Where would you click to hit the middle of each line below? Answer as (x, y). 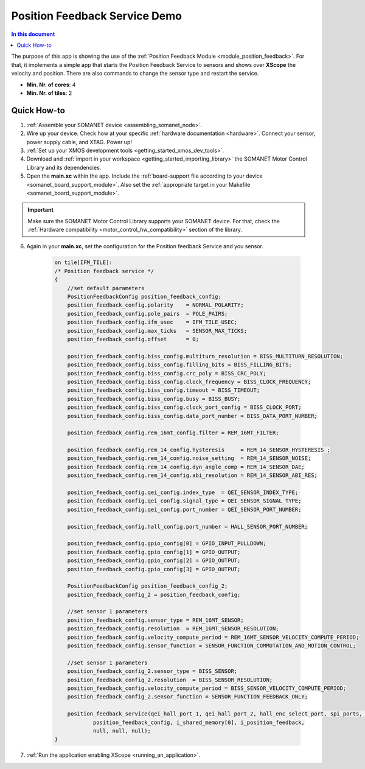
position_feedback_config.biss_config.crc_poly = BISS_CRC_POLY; (167, 373)
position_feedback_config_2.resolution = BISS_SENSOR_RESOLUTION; (170, 680)
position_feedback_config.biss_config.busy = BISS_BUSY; (154, 399)
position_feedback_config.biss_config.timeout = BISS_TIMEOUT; (164, 390)
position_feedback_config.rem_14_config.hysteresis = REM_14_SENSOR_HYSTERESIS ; (199, 450)
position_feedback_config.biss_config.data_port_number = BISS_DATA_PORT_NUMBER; (192, 416)
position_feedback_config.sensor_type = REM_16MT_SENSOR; (155, 620)
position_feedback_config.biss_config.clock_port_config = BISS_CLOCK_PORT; (184, 407)
